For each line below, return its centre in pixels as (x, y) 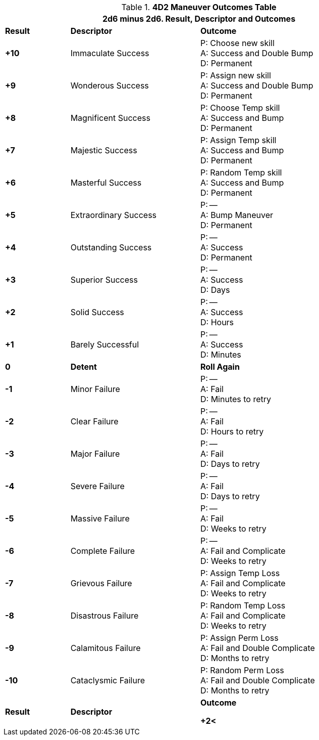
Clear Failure (94, 421)
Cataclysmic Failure (108, 680)
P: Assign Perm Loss (239, 638)
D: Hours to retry (232, 431)
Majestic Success (104, 150)
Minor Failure (95, 389)
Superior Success (104, 280)
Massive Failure (100, 518)
